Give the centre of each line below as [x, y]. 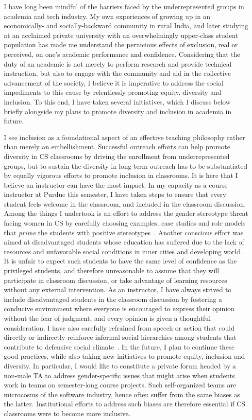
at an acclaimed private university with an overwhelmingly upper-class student [121, 35]
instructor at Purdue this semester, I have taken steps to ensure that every [115, 194]
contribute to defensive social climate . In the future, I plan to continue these [119, 346]
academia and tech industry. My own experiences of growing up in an [107, 16]
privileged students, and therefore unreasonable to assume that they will [112, 271]
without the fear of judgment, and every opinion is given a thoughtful [108, 318]
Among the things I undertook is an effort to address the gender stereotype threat [126, 213]
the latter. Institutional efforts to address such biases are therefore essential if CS [125, 404]
